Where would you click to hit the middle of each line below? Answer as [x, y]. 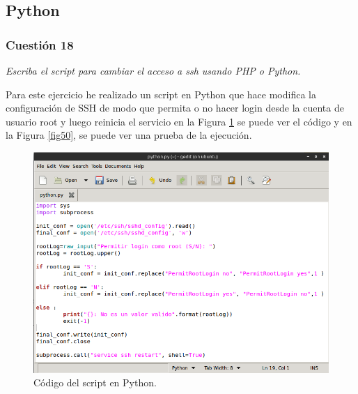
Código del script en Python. [95, 382]
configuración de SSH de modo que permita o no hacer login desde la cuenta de [175, 108]
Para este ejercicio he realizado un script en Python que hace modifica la [161, 94]
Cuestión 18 [40, 44]
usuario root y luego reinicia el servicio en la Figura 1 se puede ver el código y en [179, 121]
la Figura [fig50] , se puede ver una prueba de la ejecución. [129, 135]
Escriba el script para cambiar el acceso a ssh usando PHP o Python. [153, 70]
